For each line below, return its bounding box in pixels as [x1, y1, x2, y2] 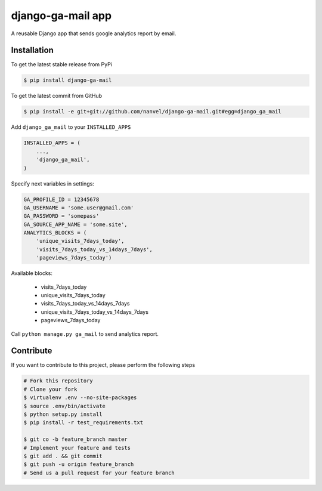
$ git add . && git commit [23, 452, 103, 459]
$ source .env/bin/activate [23, 403, 106, 409]
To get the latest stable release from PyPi [11, 61, 113, 68]
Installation [11, 45, 54, 55]
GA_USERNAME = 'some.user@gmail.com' [23, 204, 134, 211]
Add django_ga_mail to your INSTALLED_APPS [11, 123, 131, 131]
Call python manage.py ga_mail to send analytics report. [11, 330, 159, 337]
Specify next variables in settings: [11, 180, 95, 187]
